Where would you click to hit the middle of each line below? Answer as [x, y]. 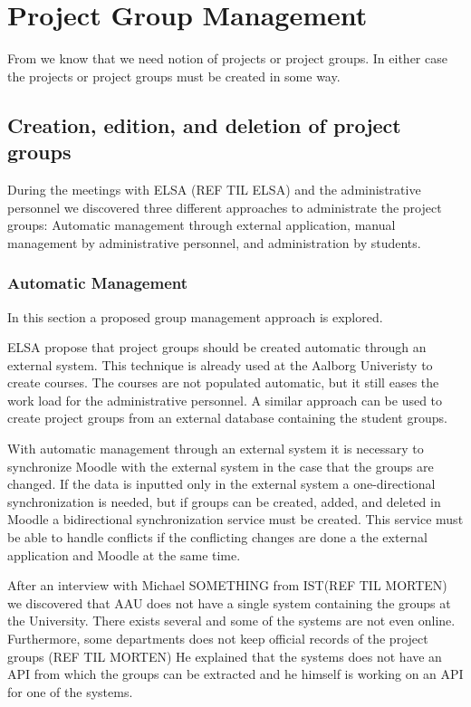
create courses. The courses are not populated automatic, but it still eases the [223, 382]
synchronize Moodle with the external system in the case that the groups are [221, 466]
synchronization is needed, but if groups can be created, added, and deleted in [224, 501]
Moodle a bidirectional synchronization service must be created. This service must [235, 519]
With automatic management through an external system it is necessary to [216, 449]
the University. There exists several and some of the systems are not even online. [231, 621]
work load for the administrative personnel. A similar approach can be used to [225, 400]
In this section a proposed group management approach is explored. [195, 316]
